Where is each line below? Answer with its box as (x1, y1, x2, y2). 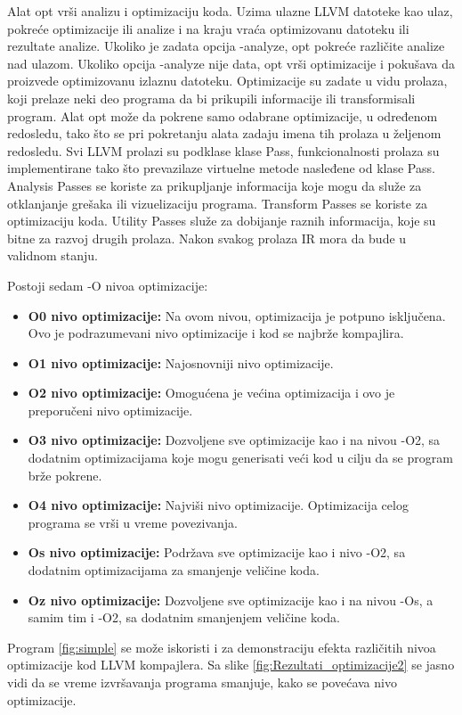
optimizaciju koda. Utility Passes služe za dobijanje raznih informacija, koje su (7, 211, 436, 230)
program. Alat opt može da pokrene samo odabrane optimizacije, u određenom (7, 106, 438, 125)
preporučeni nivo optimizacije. (28, 400, 193, 419)
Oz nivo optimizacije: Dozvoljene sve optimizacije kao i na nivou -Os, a (28, 590, 434, 609)
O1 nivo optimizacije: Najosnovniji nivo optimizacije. (28, 353, 334, 372)
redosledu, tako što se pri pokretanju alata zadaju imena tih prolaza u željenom (7, 124, 442, 143)
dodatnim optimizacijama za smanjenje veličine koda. (28, 561, 320, 579)
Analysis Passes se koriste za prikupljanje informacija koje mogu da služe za (7, 176, 422, 194)
